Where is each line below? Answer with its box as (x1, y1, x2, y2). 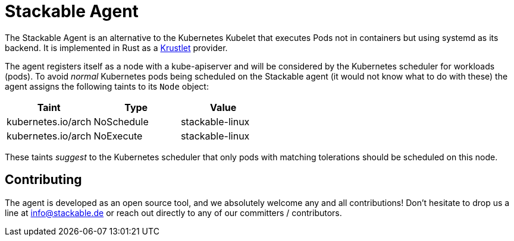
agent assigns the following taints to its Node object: (5, 81, 209, 91)
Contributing (5, 172, 82, 188)
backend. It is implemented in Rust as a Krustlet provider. (5, 42, 228, 53)
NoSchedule (93, 115, 149, 128)
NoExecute (93, 129, 143, 142)
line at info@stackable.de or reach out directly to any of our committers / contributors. (5, 207, 342, 218)
